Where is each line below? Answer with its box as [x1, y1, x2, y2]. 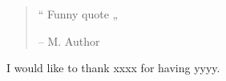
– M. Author [38, 32, 100, 49]
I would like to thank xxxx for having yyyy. [6, 59, 220, 76]
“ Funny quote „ [38, 6, 119, 22]
